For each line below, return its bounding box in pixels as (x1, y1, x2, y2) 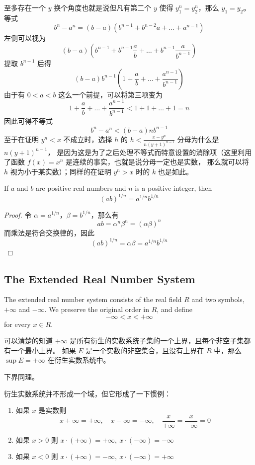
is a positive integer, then (135, 183, 212, 193)
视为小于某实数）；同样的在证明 (10, 166, 111, 176)
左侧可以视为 (4, 33, 46, 43)
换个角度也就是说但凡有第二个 (54, 2, 152, 12)
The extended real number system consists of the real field (4, 294, 182, 305)
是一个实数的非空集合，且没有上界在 (85, 345, 204, 355)
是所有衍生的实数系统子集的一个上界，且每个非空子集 (70, 335, 244, 346)
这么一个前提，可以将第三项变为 (58, 89, 163, 99)
